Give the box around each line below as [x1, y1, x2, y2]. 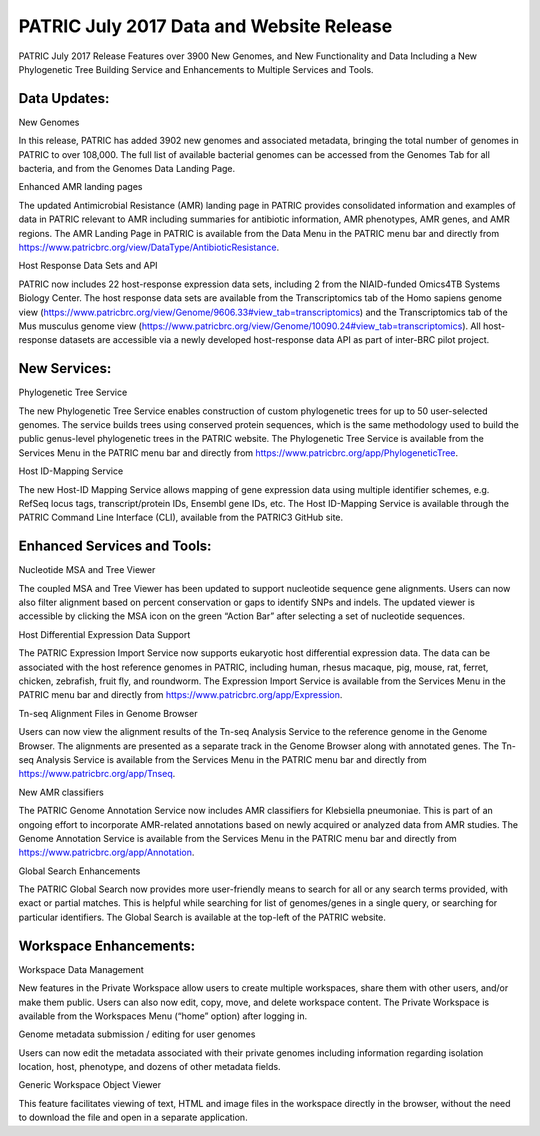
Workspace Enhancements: [18, 937, 196, 954]
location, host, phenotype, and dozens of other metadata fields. [18, 1061, 281, 1073]
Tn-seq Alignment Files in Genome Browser [18, 707, 198, 719]
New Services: [18, 360, 112, 377]
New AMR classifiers [18, 786, 104, 798]
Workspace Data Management [18, 963, 144, 975]
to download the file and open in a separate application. [18, 1111, 249, 1124]
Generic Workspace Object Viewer [18, 1079, 162, 1091]
